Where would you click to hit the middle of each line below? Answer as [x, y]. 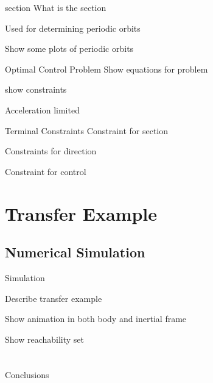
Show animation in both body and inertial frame [96, 319]
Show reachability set [45, 339]
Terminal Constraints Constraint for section [87, 130]
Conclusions [27, 375]
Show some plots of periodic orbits [69, 48]
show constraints [36, 89]
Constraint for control [46, 171]
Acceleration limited [42, 109]
